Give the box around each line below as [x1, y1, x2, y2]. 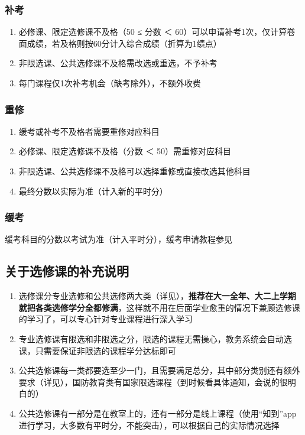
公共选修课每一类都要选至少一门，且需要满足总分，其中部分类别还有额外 [18, 364, 300, 376]
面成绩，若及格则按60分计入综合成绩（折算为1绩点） [18, 37, 222, 49]
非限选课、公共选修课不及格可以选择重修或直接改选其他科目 [18, 165, 251, 177]
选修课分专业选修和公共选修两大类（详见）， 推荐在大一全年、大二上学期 [18, 290, 296, 302]
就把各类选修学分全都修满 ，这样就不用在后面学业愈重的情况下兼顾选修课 [18, 301, 300, 313]
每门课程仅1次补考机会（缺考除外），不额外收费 [18, 77, 201, 89]
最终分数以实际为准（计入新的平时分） [18, 184, 168, 197]
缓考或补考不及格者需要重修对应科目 [18, 125, 160, 137]
